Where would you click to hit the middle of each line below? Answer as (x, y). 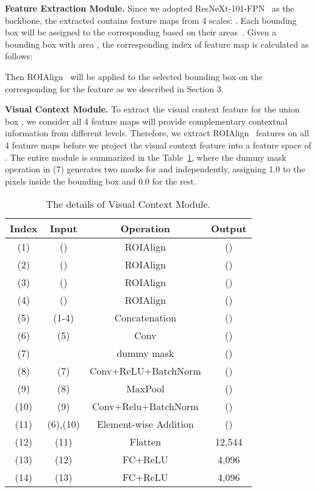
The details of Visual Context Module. (128, 204)
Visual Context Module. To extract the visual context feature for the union (152, 109)
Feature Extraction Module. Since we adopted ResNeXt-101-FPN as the (150, 8)
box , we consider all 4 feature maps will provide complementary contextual (146, 121)
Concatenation (145, 318)
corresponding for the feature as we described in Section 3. (114, 88)
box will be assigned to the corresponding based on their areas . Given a (141, 32)
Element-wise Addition (145, 424)
